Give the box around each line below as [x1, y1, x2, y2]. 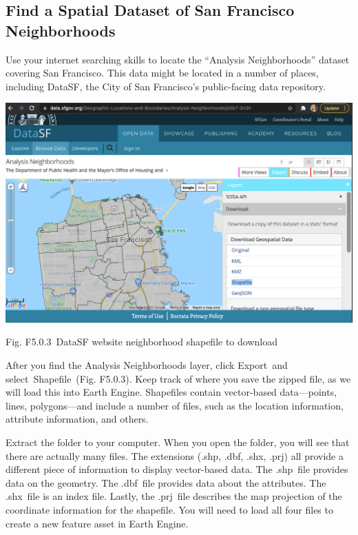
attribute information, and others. [6, 412, 149, 426]
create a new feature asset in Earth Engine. [6, 516, 189, 530]
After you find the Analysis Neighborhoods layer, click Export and [6, 358, 288, 372]
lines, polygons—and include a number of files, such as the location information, [6, 398, 344, 412]
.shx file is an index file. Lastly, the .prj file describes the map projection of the [6, 489, 342, 503]
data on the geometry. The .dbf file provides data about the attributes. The [6, 475, 326, 489]
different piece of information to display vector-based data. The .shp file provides [6, 462, 348, 476]
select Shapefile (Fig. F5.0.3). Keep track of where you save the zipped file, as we [6, 371, 351, 385]
